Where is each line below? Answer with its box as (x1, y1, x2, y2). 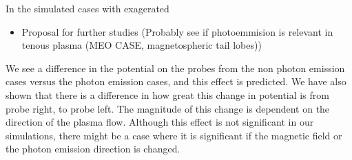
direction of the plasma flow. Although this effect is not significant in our (6, 115, 314, 129)
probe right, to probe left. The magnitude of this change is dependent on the (6, 101, 330, 115)
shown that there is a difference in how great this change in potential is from (6, 87, 329, 102)
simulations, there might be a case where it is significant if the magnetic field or (6, 128, 342, 142)
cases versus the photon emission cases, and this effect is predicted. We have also (6, 74, 346, 89)
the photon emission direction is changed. (6, 141, 180, 156)
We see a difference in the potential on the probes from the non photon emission (6, 60, 345, 75)
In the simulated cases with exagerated (6, 1, 169, 15)
